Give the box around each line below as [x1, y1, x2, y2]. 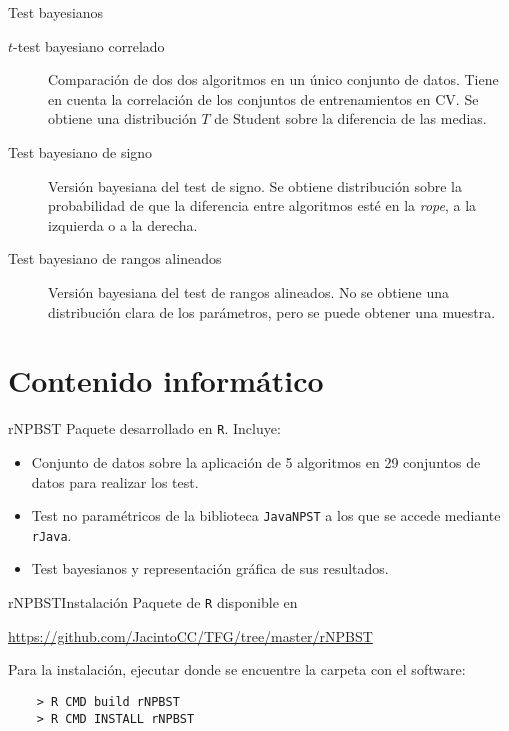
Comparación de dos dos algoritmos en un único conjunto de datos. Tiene [48, 69, 499, 90]
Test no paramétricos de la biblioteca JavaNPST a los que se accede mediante [31, 505, 501, 526]
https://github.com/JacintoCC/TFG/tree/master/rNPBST [8, 625, 373, 646]
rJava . [31, 524, 72, 545]
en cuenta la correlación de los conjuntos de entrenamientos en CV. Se [48, 88, 479, 109]
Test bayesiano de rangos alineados [8, 248, 222, 269]
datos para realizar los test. [31, 471, 199, 492]
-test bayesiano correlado [13, 35, 165, 56]
